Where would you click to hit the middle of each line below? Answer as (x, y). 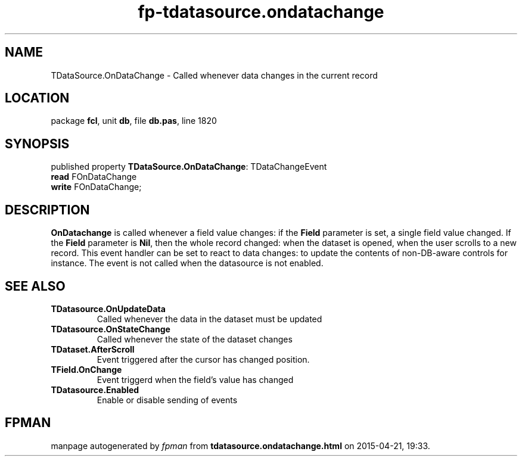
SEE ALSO (35, 286)
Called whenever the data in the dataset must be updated (209, 319)
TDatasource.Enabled (95, 390)
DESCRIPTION (47, 210)
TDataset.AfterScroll (93, 349)
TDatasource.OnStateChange (111, 329)
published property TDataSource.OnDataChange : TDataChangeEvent (189, 167)
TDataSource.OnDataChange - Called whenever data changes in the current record (214, 75)
